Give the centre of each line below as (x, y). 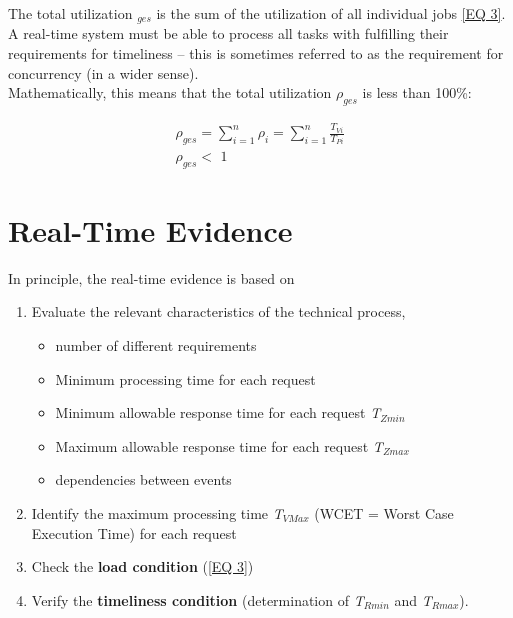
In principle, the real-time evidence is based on (151, 277)
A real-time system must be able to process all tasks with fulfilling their (228, 33)
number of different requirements (156, 344)
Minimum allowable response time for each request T (218, 412)
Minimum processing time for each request (185, 378)
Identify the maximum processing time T (157, 512)
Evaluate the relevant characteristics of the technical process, (218, 311)
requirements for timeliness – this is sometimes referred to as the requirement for (256, 53)
